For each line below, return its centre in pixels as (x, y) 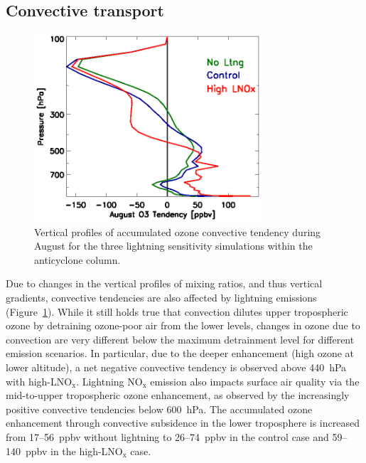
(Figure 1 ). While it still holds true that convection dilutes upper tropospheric (177, 311)
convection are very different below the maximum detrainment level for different (180, 339)
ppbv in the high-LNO (74, 451)
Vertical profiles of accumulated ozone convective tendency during (178, 231)
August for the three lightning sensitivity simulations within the (173, 246)
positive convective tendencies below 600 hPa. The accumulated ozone (159, 409)
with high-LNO (39, 381)
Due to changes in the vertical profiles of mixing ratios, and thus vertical (164, 283)
